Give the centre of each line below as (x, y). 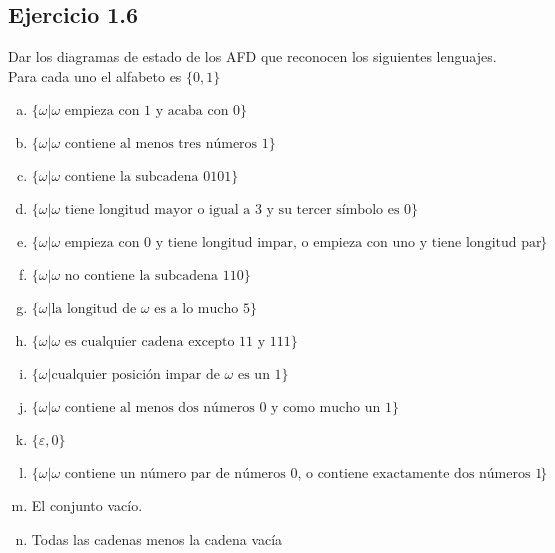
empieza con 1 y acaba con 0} (156, 111)
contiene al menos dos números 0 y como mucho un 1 (228, 408)
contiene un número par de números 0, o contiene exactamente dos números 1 (303, 474)
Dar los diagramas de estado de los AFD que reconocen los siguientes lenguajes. (252, 56)
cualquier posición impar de (135, 375)
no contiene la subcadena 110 (154, 276)
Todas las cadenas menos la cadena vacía (157, 538)
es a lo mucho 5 (202, 309)
